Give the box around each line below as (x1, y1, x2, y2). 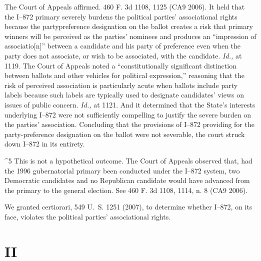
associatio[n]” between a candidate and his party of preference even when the (4, 40, 241, 51)
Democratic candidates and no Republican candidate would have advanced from (4, 175, 250, 185)
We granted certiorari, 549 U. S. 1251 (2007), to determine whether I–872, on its (4, 201, 252, 212)
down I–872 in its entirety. (4, 138, 85, 149)
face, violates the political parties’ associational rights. (4, 211, 171, 221)
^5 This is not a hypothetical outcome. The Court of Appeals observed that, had (4, 155, 252, 165)
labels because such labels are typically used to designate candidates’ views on (4, 89, 244, 100)
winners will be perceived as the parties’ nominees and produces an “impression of (4, 30, 256, 41)
